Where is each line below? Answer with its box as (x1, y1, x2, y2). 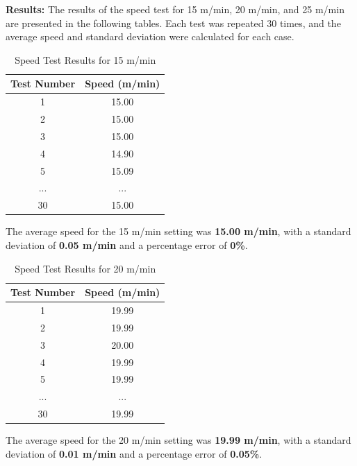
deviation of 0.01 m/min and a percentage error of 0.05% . (6, 446, 263, 460)
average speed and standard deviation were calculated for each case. (6, 29, 294, 44)
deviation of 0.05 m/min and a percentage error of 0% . (6, 237, 248, 252)
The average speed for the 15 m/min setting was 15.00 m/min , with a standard (6, 224, 351, 239)
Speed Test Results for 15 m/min (15, 52, 156, 67)
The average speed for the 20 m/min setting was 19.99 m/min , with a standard (6, 433, 351, 447)
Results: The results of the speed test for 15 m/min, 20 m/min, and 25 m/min (6, 2, 344, 16)
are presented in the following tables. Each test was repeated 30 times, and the (6, 15, 341, 30)
